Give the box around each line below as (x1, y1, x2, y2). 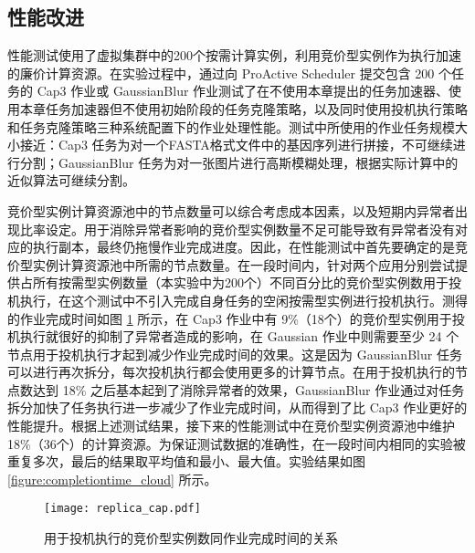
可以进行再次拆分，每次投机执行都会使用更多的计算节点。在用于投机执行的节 (7, 362, 468, 381)
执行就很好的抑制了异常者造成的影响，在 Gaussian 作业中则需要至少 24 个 (19, 327, 459, 346)
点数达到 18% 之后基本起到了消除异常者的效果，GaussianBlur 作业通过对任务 (7, 380, 465, 399)
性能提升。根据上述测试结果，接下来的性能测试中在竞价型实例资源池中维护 (7, 416, 455, 435)
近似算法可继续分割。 (7, 171, 135, 190)
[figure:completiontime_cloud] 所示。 (7, 469, 217, 488)
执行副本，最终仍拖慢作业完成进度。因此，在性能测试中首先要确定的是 (32, 237, 455, 256)
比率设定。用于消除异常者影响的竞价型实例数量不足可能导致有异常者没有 (19, 219, 455, 238)
